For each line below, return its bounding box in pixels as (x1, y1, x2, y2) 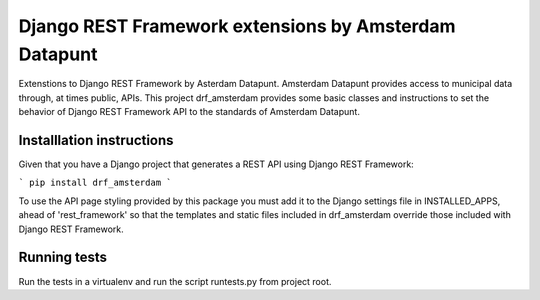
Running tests (18, 249, 108, 266)
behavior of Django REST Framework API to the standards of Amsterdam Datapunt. (18, 106, 360, 118)
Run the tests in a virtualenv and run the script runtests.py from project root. (18, 275, 332, 287)
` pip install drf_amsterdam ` (18, 177, 172, 189)
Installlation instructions (18, 131, 174, 149)
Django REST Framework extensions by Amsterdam (18, 15, 456, 37)
